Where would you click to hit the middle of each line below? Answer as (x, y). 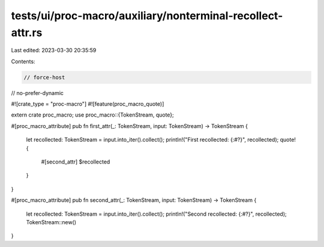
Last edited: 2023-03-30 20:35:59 (54, 50)
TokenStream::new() (51, 222)
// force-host (44, 77)
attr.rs (27, 32)
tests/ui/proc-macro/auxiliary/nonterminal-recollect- (147, 16)
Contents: (23, 61)
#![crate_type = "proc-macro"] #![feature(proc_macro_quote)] (88, 104)
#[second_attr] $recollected (76, 162)
